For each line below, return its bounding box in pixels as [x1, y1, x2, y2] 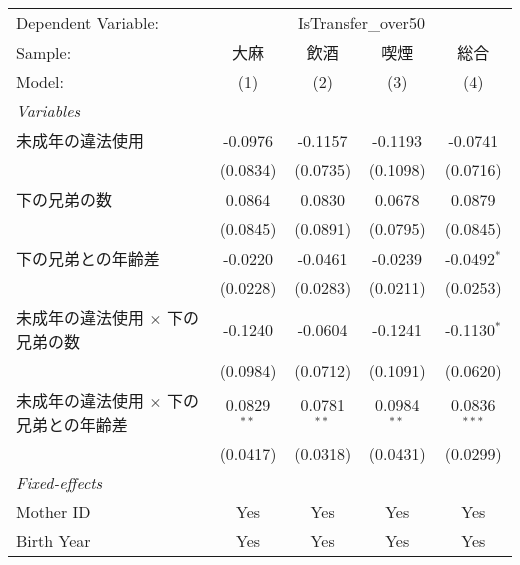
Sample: [16, 40, 72, 64]
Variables [16, 99, 81, 122]
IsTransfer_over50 [297, 11, 425, 34]
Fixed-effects [16, 471, 103, 494]
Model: [16, 70, 65, 93]
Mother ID [16, 500, 91, 523]
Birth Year [16, 529, 91, 552]
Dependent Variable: [16, 11, 159, 34]
